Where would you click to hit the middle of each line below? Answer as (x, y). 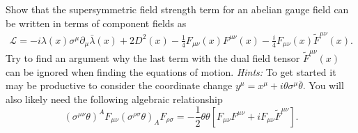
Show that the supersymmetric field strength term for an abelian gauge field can (177, 9)
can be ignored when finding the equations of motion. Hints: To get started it (171, 71)
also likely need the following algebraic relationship (114, 99)
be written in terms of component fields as (96, 23)
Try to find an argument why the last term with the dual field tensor (153, 58)
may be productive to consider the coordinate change (119, 85)
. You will (323, 85)
